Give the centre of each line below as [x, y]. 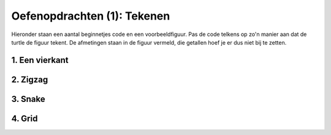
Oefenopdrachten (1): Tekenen [91, 16]
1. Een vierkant [40, 60]
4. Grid [25, 118]
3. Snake [28, 99]
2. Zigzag [30, 79]
